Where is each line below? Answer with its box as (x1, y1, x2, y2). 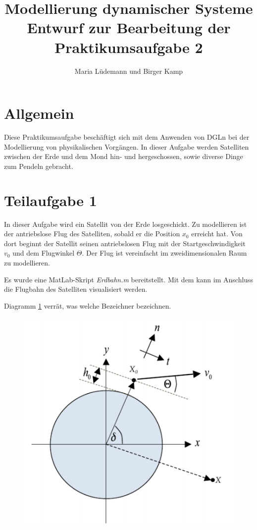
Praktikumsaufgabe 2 (54, 37, 203, 57)
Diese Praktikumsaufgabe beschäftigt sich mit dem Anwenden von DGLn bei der (4, 132, 250, 142)
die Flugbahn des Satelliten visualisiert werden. (4, 284, 148, 294)
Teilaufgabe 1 (4, 190, 97, 210)
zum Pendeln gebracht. (4, 160, 73, 171)
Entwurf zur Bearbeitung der (27, 17, 231, 38)
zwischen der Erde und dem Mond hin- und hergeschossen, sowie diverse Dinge (4, 151, 243, 161)
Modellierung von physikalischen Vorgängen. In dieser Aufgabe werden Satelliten (4, 141, 249, 152)
